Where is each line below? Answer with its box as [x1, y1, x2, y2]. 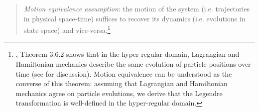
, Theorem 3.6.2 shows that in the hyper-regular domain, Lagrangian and [15, 49, 240, 59]
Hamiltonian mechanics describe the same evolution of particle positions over [15, 59, 251, 69]
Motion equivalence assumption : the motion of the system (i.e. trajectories [23, 3, 250, 13]
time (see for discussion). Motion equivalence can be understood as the [15, 68, 232, 79]
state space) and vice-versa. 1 [23, 23, 111, 35]
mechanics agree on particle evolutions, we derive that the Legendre [15, 88, 223, 98]
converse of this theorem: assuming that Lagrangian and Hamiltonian [15, 78, 228, 89]
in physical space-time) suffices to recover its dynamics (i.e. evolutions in [23, 13, 246, 23]
